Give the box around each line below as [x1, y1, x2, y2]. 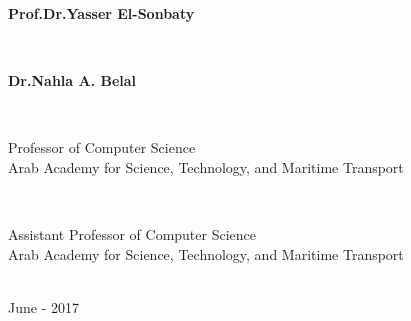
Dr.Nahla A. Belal [8, 70, 137, 91]
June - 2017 [8, 296, 79, 317]
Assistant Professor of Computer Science [8, 224, 257, 245]
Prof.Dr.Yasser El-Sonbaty [8, 3, 195, 23]
